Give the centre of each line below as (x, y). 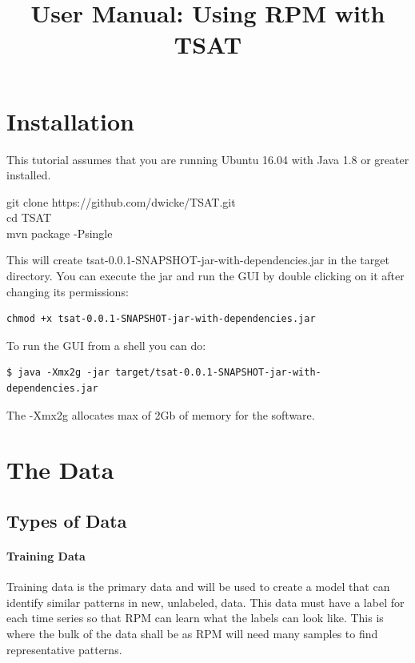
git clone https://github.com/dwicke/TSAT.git (121, 201)
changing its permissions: (68, 291)
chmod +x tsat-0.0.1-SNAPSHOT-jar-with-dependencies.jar (161, 319)
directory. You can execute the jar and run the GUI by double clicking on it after (206, 276)
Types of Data (67, 520)
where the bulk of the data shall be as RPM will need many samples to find (192, 633)
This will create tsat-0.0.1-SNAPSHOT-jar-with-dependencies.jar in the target (198, 260)
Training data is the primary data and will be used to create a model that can (198, 587)
